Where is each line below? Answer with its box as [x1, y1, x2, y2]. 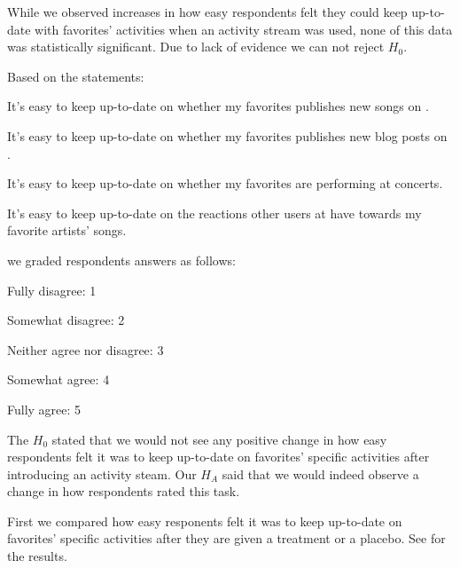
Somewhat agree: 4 [7, 370, 110, 389]
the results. [7, 547, 67, 565]
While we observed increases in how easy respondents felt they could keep [7, 3, 408, 20]
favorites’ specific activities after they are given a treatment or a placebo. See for [7, 529, 446, 548]
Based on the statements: [7, 67, 144, 85]
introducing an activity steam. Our [7, 464, 197, 483]
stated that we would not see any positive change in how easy [51, 430, 387, 448]
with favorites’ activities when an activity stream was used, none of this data [35, 20, 453, 38]
